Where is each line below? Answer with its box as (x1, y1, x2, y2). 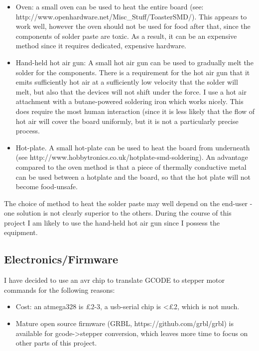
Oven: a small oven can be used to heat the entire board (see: (15, 1, 204, 11)
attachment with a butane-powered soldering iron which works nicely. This (15, 96, 244, 107)
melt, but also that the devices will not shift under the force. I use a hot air (15, 86, 247, 97)
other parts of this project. (15, 338, 97, 348)
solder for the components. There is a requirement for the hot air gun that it (15, 67, 250, 77)
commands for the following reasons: (4, 284, 115, 295)
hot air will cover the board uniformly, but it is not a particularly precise (15, 116, 239, 126)
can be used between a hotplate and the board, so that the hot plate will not (15, 171, 251, 182)
